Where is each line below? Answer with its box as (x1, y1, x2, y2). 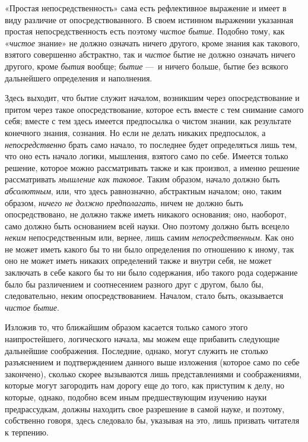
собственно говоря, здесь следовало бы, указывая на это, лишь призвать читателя (5, 414, 300, 427)
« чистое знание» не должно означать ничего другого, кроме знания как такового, (5, 36, 300, 49)
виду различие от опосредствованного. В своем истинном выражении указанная (5, 13, 294, 26)
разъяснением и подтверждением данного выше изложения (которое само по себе (5, 356, 300, 368)
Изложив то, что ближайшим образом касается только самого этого (5, 321, 248, 333)
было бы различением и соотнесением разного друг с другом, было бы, (5, 277, 263, 290)
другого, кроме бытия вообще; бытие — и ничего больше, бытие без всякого (5, 59, 288, 72)
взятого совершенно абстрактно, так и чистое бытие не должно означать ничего (5, 48, 296, 61)
